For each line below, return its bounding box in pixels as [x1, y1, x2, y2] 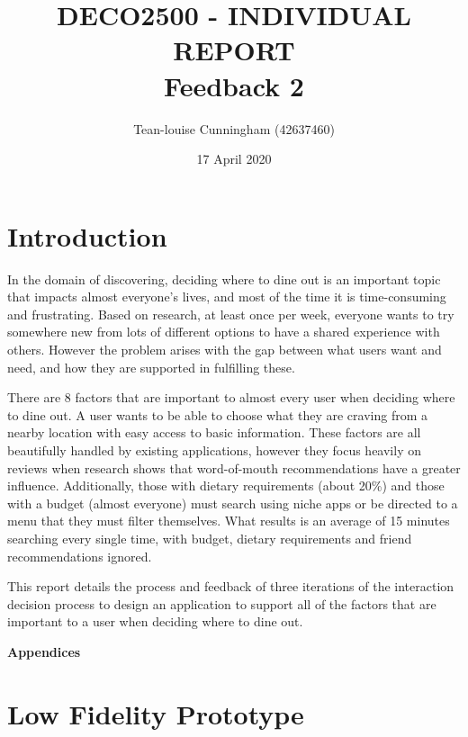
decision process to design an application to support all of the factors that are [7, 594, 436, 613]
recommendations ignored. [7, 546, 152, 565]
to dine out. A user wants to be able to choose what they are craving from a [7, 405, 428, 424]
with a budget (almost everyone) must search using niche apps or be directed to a [7, 493, 458, 512]
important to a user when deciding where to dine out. [7, 612, 303, 631]
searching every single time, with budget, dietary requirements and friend [7, 528, 412, 547]
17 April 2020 [196, 149, 272, 168]
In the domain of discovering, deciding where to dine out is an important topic [7, 269, 441, 288]
